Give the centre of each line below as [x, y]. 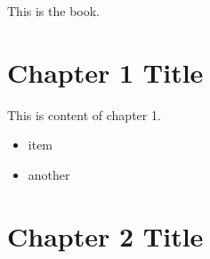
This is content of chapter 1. [84, 114]
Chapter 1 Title [105, 72]
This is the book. [53, 11]
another [49, 174]
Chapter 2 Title [105, 235]
